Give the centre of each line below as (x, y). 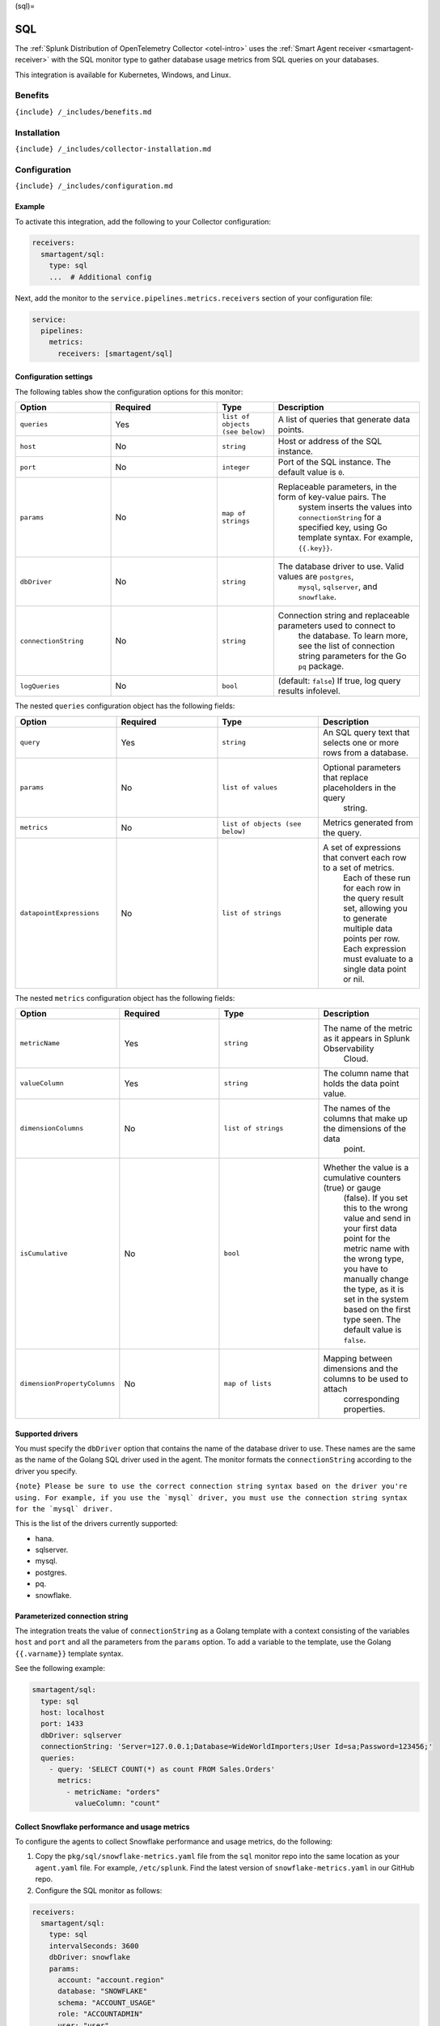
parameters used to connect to (337, 626)
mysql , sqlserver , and (338, 587)
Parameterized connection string (72, 1616)
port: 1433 (62, 1724)
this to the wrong (376, 1207)
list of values (250, 787)
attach (335, 1388)
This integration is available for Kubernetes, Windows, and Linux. (123, 75)
